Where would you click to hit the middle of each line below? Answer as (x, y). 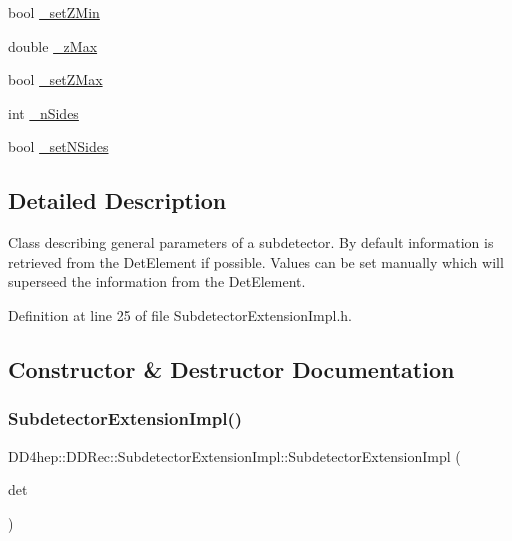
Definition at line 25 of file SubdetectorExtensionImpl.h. (180, 314)
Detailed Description (117, 200)
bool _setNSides (58, 146)
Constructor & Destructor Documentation (231, 368)
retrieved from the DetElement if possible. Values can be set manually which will (256, 261)
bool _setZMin (54, 12)
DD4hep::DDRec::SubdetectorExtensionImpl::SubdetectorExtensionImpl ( (234, 455)
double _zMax (53, 45)
